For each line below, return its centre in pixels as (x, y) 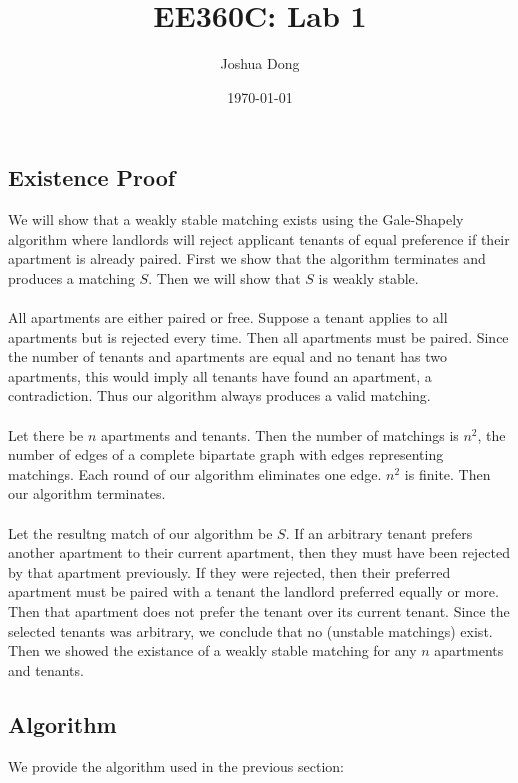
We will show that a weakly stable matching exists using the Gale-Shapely (236, 219)
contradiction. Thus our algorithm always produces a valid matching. (219, 395)
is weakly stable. (368, 277)
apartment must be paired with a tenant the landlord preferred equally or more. (253, 591)
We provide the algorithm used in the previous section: (176, 765)
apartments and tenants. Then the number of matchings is (280, 434)
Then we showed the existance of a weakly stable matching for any (212, 650)
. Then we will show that (224, 277)
